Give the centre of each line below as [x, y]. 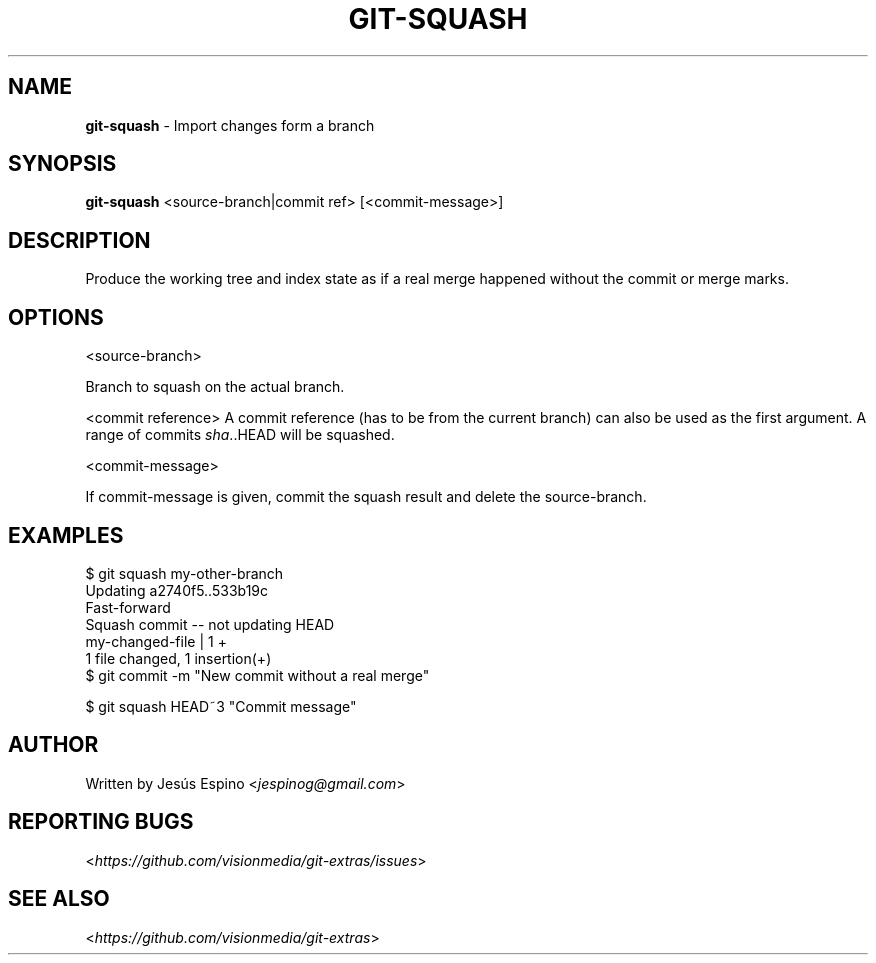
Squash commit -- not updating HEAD [210, 624]
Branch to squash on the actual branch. [215, 387]
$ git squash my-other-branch [184, 573]
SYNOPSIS [62, 164]
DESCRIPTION [79, 240]
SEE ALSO [59, 899]
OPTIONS [56, 317]
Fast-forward [128, 607]
